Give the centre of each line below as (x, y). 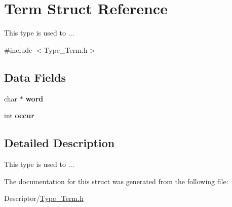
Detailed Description (60, 143)
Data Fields (35, 77)
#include (18, 49)
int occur (19, 115)
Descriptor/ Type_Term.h (44, 198)
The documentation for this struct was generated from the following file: (116, 181)
